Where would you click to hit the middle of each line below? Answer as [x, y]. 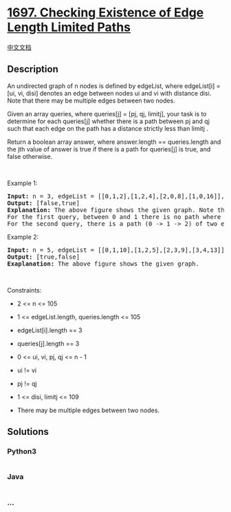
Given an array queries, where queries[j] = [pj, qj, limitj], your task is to [107, 114]
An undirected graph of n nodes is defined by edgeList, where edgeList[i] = [114, 86]
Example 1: [22, 183]
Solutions [28, 432]
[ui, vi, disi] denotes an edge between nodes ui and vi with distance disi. [109, 93]
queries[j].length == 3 [48, 343]
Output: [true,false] [44, 257]
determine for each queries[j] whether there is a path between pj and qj [108, 121]
